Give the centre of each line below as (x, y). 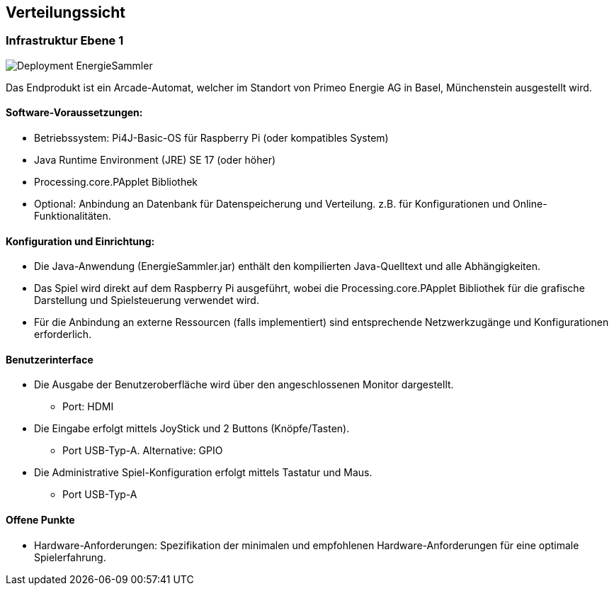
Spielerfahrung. (70, 557)
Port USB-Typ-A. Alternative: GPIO (143, 451)
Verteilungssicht (66, 12)
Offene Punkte (40, 520)
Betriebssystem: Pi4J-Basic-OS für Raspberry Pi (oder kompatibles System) (211, 138)
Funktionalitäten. (73, 216)
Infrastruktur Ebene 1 (65, 41)
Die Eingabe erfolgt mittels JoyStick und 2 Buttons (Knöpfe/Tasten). (192, 429)
